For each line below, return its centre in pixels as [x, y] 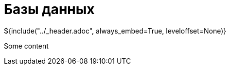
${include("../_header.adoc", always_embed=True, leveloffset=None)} [115, 31]
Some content [26, 46]
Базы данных [49, 9]
